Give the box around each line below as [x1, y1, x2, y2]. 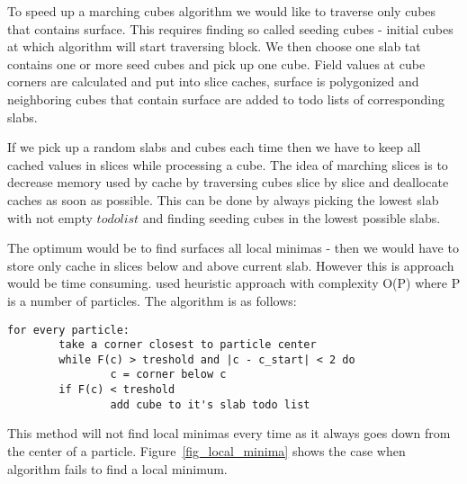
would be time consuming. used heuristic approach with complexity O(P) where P [7, 273, 461, 292]
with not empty [7, 208, 93, 227]
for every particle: [7, 323, 130, 336]
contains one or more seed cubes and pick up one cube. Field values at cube [7, 54, 426, 73]
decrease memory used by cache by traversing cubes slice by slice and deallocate [7, 173, 449, 192]
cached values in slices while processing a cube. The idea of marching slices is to [7, 155, 448, 174]
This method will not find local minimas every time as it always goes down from [7, 424, 451, 443]
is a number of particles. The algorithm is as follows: [7, 291, 297, 309]
